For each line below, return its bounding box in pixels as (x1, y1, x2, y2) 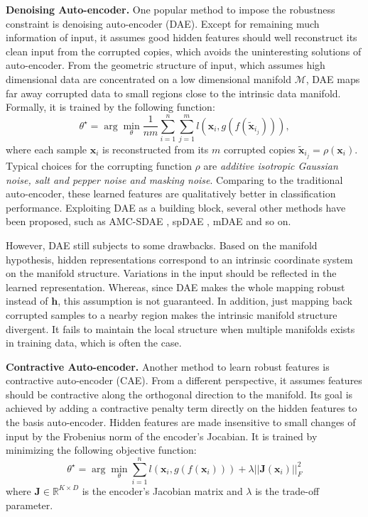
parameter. (6, 497, 53, 512)
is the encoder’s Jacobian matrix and (82, 483, 243, 498)
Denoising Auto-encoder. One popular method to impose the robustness (6, 2, 335, 16)
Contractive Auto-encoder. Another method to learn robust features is (6, 359, 330, 374)
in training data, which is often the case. (6, 335, 182, 350)
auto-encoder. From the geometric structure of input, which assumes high (6, 58, 325, 72)
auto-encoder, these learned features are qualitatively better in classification (6, 186, 336, 201)
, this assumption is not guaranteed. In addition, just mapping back (58, 293, 352, 308)
